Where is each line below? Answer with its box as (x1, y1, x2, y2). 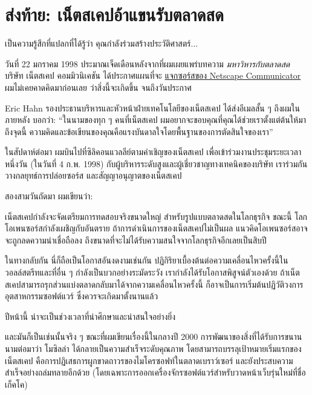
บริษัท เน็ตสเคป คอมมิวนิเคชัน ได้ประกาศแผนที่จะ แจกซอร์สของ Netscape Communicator (5, 69, 301, 82)
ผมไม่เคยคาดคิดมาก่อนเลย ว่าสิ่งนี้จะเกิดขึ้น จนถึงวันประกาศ (5, 81, 192, 93)
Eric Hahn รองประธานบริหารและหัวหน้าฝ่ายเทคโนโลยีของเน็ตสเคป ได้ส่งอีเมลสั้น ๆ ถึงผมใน (5, 101, 300, 114)
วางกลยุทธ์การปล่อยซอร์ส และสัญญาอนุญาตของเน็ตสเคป (5, 169, 182, 182)
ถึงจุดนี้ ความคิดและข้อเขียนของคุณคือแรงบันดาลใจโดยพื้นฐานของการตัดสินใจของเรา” (5, 125, 273, 138)
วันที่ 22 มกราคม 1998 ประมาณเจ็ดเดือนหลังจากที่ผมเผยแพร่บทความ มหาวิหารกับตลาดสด (5, 57, 290, 70)
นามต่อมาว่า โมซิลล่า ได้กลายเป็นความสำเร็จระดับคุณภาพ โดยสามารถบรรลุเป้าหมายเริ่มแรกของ (5, 342, 302, 354)
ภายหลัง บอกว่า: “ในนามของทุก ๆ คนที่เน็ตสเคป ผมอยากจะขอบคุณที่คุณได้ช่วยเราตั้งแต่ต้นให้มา (5, 113, 307, 126)
